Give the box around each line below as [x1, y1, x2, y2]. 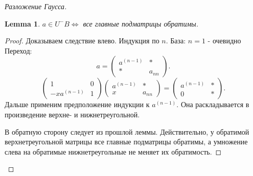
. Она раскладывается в [176, 99, 249, 110]
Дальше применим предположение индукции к [5, 99, 150, 110]
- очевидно [208, 35, 241, 46]
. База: [166, 35, 186, 46]
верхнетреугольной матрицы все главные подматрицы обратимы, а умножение [5, 136, 248, 147]
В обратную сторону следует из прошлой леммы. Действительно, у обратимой [5, 126, 249, 137]
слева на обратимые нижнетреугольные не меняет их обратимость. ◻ [5, 146, 222, 157]
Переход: [5, 45, 32, 56]
